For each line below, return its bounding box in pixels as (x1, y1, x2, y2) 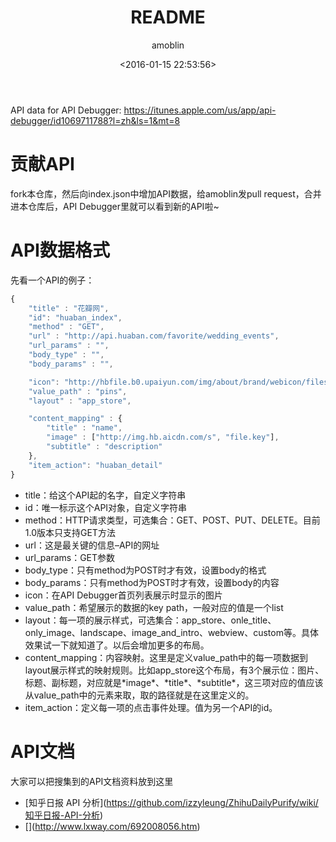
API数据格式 (10, 239, 110, 262)
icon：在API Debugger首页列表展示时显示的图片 (24, 589, 223, 601)
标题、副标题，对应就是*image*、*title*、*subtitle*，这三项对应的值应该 (24, 676, 324, 688)
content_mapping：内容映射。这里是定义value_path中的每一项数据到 (24, 651, 309, 663)
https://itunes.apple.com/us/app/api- (123, 104, 277, 116)
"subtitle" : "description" (46, 442, 163, 452)
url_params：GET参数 (24, 551, 116, 563)
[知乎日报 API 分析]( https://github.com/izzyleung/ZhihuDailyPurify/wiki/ (24, 796, 319, 808)
